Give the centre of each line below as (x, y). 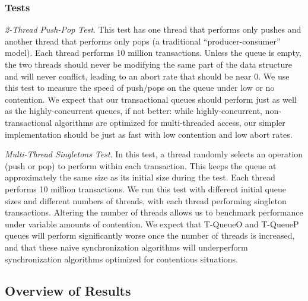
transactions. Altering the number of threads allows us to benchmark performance (154, 212)
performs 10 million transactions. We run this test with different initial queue (145, 188)
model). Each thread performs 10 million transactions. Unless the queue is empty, (153, 53)
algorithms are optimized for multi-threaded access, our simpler (170, 122)
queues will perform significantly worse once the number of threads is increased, (150, 235)
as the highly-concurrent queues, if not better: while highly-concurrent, (134, 111)
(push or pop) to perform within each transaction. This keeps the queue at (141, 165)
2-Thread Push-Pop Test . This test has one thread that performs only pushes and (153, 29)
